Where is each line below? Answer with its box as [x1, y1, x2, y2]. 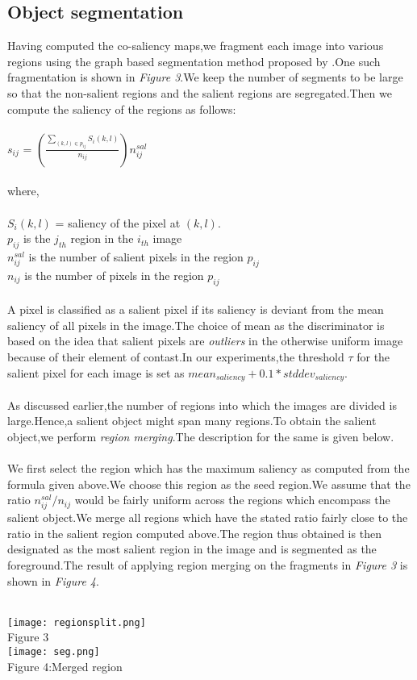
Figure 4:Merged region [7, 657, 123, 674]
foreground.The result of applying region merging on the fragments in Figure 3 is [7, 557, 408, 574]
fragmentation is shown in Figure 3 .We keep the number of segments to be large [7, 69, 403, 86]
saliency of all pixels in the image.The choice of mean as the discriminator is [7, 316, 385, 333]
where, [7, 182, 40, 199]
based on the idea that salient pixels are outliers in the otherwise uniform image [7, 332, 403, 349]
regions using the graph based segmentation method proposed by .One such [7, 52, 381, 69]
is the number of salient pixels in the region [28, 248, 244, 265]
